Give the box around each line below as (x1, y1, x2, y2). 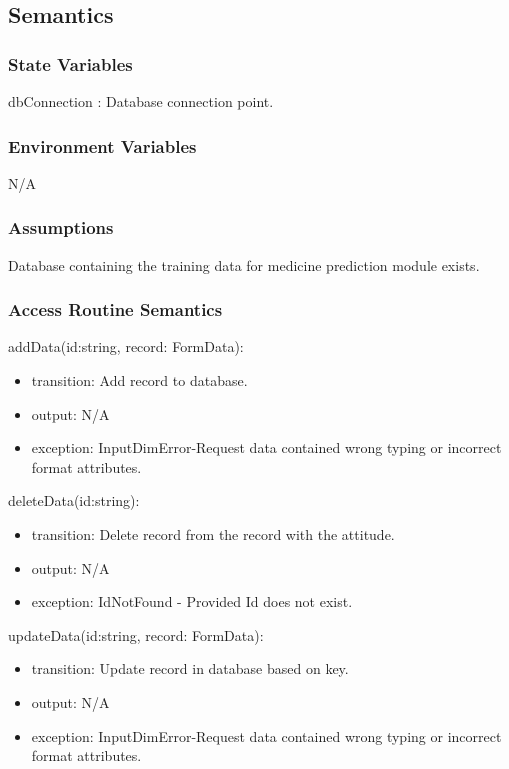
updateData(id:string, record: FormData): (8, 624, 264, 645)
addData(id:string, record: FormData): (8, 336, 244, 357)
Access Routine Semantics (8, 297, 223, 322)
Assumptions (8, 215, 114, 240)
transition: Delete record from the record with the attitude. (31, 524, 395, 544)
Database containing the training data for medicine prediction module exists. (8, 254, 480, 275)
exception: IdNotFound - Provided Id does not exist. (31, 591, 353, 612)
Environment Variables (8, 133, 197, 158)
